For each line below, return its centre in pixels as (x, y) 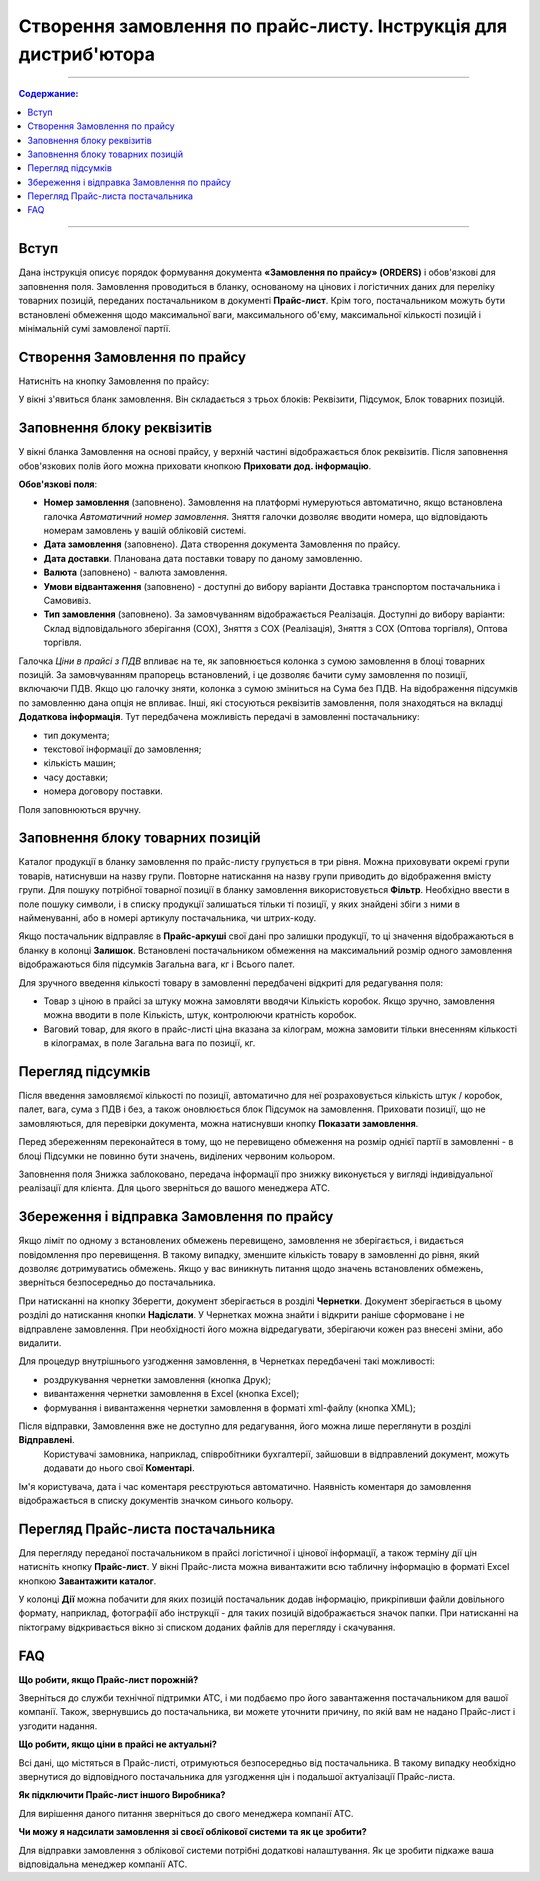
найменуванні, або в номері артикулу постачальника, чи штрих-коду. (167, 917)
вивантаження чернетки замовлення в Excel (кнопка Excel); (171, 1394)
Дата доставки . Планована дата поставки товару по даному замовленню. (203, 558)
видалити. (40, 1343)
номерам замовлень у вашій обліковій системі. (145, 531)
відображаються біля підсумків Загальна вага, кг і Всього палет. (156, 964)
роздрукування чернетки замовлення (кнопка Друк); (157, 1379)
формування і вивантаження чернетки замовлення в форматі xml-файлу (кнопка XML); (229, 1407)
